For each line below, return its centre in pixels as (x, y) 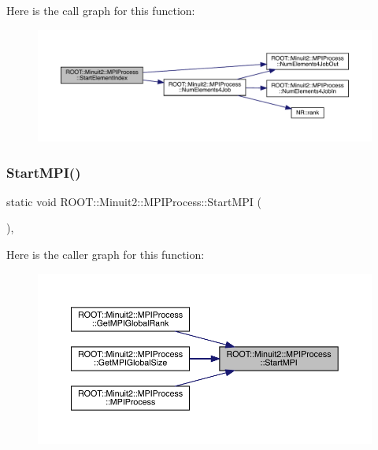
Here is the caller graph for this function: (106, 255)
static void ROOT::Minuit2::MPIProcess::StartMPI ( (134, 201)
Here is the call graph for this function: (101, 10)
